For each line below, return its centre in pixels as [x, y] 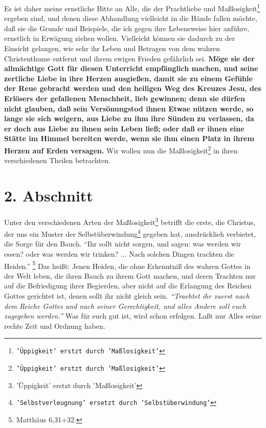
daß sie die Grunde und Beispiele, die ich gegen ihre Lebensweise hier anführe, [127, 28]
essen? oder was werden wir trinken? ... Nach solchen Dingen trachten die [119, 254]
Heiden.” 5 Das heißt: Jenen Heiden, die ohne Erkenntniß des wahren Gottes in [127, 265]
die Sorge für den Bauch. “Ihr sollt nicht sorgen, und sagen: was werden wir [123, 244]
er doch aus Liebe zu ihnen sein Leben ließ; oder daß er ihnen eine [124, 128]
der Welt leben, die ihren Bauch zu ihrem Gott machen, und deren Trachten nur [130, 275]
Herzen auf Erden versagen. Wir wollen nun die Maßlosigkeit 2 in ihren [121, 149]
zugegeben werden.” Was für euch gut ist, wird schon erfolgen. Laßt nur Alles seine [133, 316]
